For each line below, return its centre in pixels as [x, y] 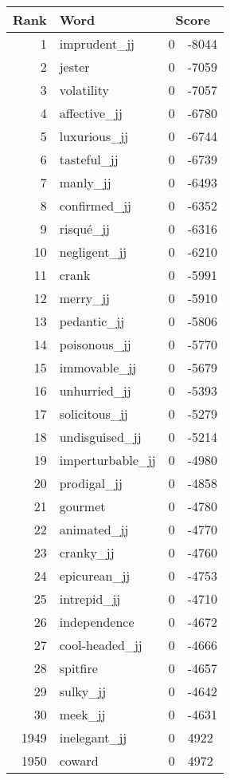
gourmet [82, 506]
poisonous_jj [95, 344]
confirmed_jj [95, 205]
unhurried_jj [95, 390]
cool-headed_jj [101, 645]
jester [74, 67]
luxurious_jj [94, 136]
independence [97, 622]
